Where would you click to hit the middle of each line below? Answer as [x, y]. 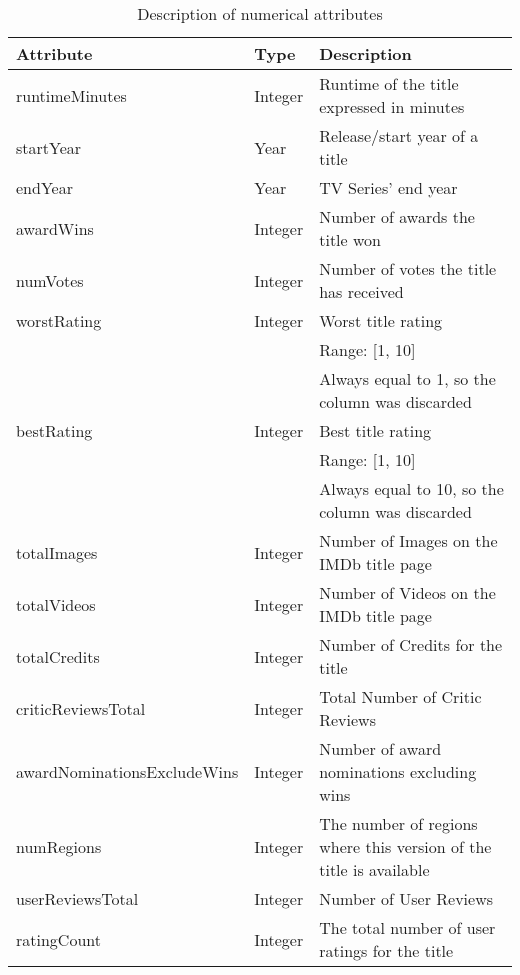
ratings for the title [386, 950]
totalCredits [58, 656]
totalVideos [56, 604]
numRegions [59, 846]
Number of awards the [397, 216]
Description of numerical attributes [260, 13]
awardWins [55, 228]
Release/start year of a [399, 135]
